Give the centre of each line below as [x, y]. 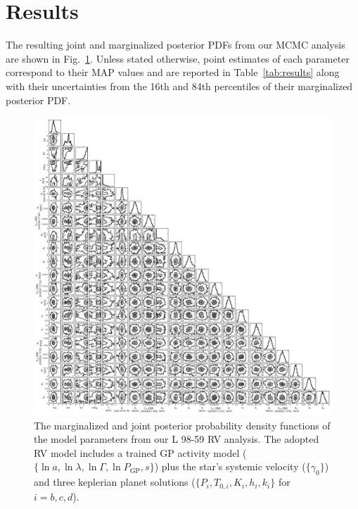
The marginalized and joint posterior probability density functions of [182, 425]
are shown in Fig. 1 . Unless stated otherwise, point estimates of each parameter [178, 58]
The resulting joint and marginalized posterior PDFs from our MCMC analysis [175, 45]
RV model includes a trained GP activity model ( [140, 452]
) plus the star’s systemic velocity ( [230, 466]
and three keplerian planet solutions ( [115, 482]
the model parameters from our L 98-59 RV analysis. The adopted [177, 439]
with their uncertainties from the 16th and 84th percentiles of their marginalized [179, 86]
